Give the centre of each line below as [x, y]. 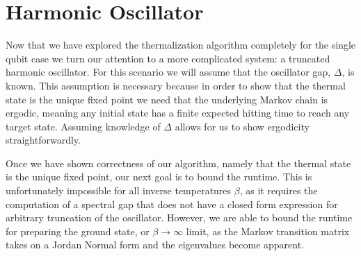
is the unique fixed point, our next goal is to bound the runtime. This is [159, 177]
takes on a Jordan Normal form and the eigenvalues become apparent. [155, 245]
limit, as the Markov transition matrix [268, 231]
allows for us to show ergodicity [242, 126]
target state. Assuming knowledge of [83, 126]
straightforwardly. [43, 140]
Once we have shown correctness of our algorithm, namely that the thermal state [178, 163]
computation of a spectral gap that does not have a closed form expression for [172, 204]
